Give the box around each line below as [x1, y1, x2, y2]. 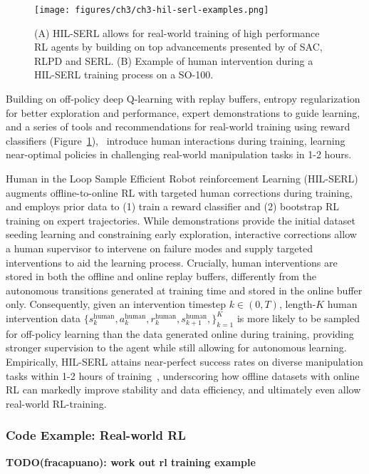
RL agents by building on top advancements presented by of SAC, [34, 39, 323, 54]
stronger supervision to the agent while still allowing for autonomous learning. [6, 340, 347, 355]
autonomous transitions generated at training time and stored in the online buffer [6, 282, 363, 297]
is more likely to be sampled [237, 310, 360, 325]
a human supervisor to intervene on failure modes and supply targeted [6, 240, 313, 255]
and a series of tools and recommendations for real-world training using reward [6, 119, 350, 134]
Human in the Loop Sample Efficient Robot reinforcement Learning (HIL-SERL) [6, 171, 358, 185]
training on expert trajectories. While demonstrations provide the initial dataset [6, 212, 355, 227]
